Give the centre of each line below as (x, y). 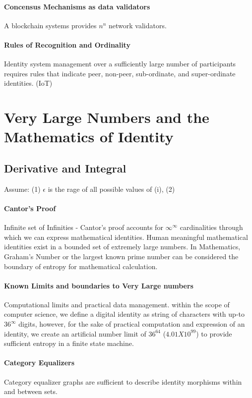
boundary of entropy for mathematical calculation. (81, 266)
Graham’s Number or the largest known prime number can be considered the (121, 256)
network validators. (138, 25)
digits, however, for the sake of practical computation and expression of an (132, 324)
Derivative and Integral (65, 168)
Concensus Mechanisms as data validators (77, 6)
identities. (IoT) (28, 83)
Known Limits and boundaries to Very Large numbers (99, 285)
